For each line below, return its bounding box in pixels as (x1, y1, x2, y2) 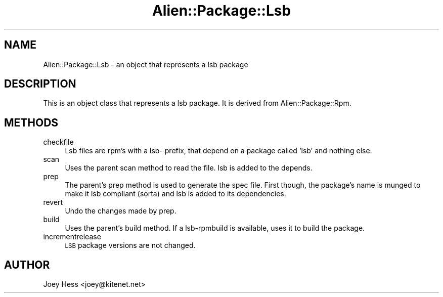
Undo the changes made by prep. (65, 206, 176, 216)
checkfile (43, 138, 74, 147)
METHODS (4, 116, 59, 129)
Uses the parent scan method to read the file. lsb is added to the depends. (65, 163, 313, 173)
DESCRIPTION (4, 77, 76, 91)
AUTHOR (4, 258, 50, 271)
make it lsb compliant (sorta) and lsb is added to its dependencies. (65, 189, 286, 198)
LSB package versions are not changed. (65, 241, 196, 250)
